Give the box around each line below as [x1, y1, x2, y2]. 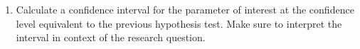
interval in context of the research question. [16, 30, 206, 45]
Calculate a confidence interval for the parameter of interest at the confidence [16, 2, 354, 16]
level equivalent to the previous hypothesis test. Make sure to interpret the [16, 16, 342, 31]
